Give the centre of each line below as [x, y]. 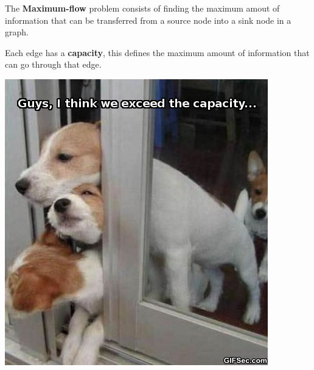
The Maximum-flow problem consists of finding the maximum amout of [142, 8]
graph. [17, 32]
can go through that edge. [53, 64]
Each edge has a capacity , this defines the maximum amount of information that [157, 52]
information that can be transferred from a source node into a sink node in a [148, 20]
